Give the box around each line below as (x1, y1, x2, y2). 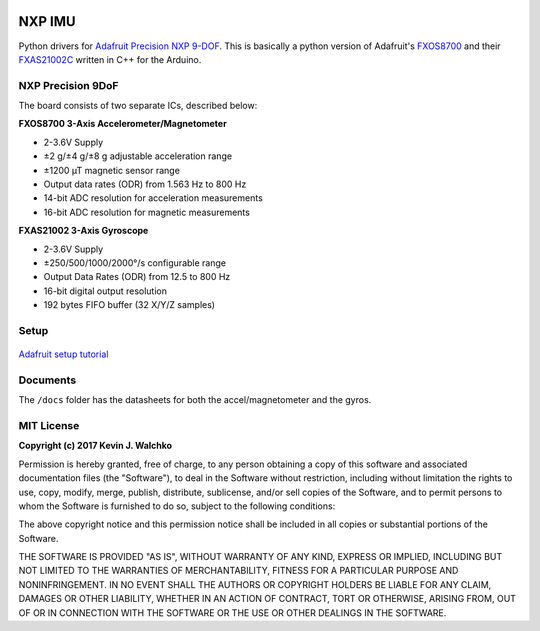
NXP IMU (18, 13, 76, 30)
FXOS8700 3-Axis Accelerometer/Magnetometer (18, 118, 227, 130)
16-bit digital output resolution (43, 285, 167, 297)
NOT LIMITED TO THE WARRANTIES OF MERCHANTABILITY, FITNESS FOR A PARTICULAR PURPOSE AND (18, 565, 459, 577)
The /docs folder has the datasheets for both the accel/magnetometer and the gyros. (18, 394, 372, 406)
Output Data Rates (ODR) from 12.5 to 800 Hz (43, 271, 231, 283)
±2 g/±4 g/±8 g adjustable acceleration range (43, 150, 233, 162)
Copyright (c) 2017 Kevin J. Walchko (18, 440, 173, 452)
